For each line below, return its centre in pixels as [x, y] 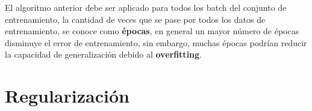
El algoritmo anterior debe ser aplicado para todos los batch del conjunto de [146, 7]
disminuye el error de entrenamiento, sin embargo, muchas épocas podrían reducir [156, 42]
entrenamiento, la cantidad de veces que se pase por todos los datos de [135, 19]
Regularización [67, 96]
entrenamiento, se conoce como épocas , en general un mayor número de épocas [152, 31]
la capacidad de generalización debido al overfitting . [103, 54]
